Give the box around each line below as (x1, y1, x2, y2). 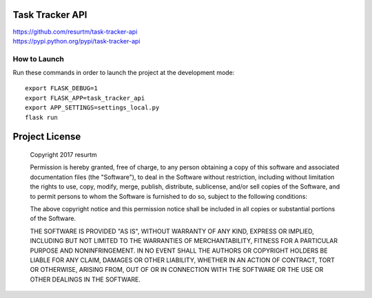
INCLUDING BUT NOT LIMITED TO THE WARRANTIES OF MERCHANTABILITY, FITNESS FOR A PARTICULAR (30, 237, 338, 245)
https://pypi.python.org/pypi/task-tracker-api (12, 36, 141, 45)
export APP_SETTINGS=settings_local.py (25, 104, 160, 111)
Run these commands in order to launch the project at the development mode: (12, 69, 235, 77)
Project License (12, 131, 81, 142)
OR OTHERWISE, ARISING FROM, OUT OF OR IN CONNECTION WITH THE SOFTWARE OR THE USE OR (30, 266, 324, 274)
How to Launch (12, 54, 65, 63)
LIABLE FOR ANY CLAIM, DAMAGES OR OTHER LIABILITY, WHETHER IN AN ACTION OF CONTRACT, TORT (30, 255, 335, 264)
